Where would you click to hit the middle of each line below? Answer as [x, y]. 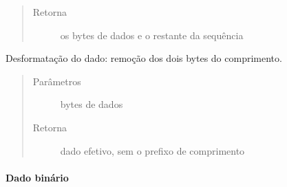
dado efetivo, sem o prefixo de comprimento [152, 150]
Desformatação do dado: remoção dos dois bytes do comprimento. [144, 58]
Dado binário [37, 177]
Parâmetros [57, 81]
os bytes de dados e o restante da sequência [152, 35]
